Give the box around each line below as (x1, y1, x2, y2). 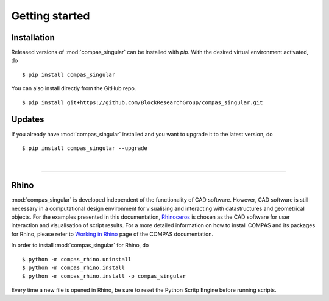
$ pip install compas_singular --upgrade (22, 144, 147, 152)
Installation (11, 32, 55, 43)
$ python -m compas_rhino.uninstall (22, 256, 132, 263)
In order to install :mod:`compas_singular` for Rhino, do (11, 241, 149, 249)
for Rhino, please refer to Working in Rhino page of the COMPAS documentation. (11, 230, 214, 238)
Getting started (11, 9, 90, 23)
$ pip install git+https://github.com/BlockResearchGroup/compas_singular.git (22, 99, 263, 106)
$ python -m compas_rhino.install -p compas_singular (22, 273, 186, 280)
